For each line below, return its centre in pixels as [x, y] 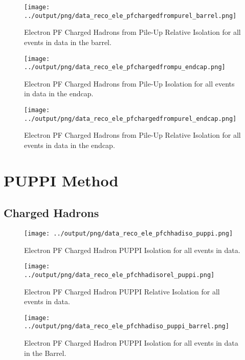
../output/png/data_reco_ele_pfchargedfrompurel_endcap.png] [130, 119]
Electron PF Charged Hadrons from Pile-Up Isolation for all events [129, 83]
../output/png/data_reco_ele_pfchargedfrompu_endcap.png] [125, 67]
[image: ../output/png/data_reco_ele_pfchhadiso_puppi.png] [129, 234]
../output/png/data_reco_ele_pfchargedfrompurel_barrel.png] [130, 16]
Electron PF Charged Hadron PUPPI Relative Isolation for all [122, 291]
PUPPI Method [61, 180]
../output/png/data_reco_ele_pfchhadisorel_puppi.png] [119, 275]
